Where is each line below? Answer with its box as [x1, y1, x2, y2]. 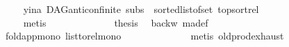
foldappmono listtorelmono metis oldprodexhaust [5, 29, 284, 43]
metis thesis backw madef [23, 15, 208, 29]
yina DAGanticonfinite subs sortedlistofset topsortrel [23, 2, 259, 16]
